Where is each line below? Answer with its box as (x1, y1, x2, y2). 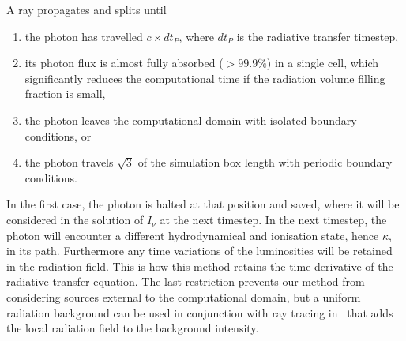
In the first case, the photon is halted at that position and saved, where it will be (6, 196, 400, 212)
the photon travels (24, 154, 114, 170)
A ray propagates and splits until (6, 2, 167, 17)
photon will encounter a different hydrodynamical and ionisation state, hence (6, 227, 379, 243)
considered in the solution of (6, 211, 144, 227)
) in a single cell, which (266, 54, 379, 71)
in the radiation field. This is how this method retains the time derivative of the (6, 257, 393, 274)
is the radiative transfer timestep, (236, 28, 399, 44)
